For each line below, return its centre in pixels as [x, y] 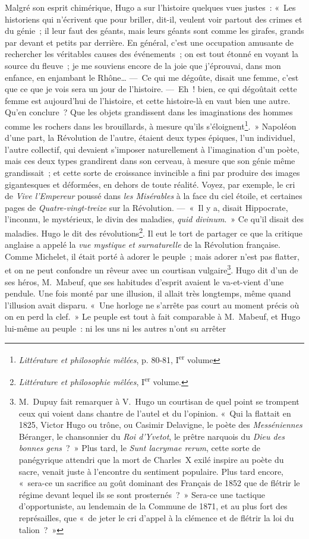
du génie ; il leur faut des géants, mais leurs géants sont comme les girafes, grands [154, 31]
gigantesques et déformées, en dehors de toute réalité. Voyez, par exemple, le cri [150, 184]
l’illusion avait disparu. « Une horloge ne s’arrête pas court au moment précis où [152, 305]
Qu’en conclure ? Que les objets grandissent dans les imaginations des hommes [149, 112]
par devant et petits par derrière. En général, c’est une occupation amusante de [149, 42]
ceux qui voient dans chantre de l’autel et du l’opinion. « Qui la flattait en [155, 413]
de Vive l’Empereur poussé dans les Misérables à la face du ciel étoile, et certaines [154, 196]
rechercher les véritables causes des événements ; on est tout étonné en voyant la [152, 54]
